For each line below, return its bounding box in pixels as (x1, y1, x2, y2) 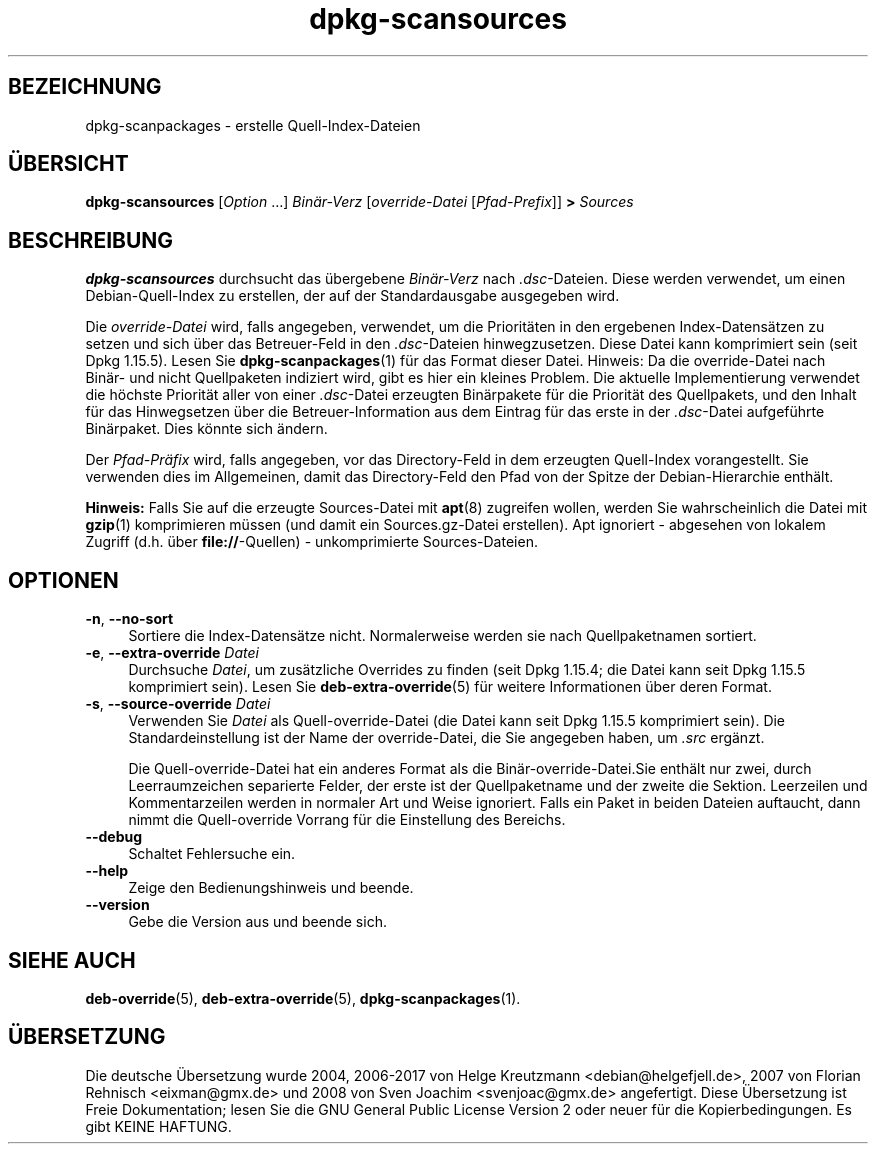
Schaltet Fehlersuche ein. (128, 845, 296, 863)
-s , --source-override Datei (85, 695, 271, 713)
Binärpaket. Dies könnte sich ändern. (85, 420, 328, 438)
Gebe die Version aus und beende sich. (128, 913, 387, 931)
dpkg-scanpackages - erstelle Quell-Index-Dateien (85, 116, 421, 134)
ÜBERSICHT (8, 151, 129, 177)
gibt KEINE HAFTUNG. (85, 1117, 232, 1135)
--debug (85, 828, 143, 846)
